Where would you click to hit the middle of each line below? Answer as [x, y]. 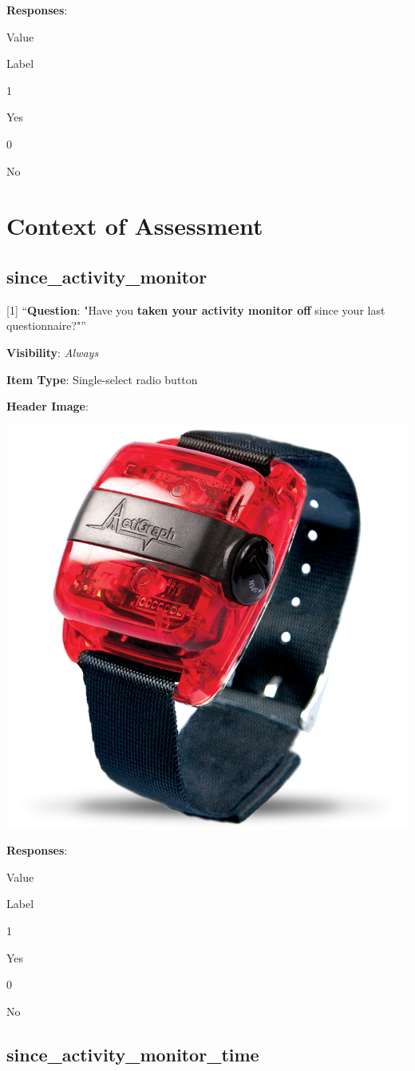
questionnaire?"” [46, 325]
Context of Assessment [135, 226]
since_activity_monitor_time [133, 1054]
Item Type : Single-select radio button [102, 379]
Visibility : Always [53, 352]
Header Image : [47, 406]
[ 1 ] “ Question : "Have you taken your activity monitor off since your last [196, 309]
